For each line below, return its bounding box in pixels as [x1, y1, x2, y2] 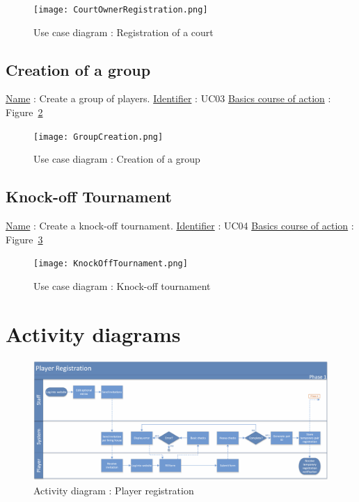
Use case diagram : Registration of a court [33, 24, 214, 39]
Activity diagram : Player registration [33, 483, 194, 498]
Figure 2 [6, 105, 43, 120]
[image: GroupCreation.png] [33, 131, 163, 142]
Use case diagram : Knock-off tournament [33, 278, 211, 293]
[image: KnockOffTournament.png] [33, 259, 188, 269]
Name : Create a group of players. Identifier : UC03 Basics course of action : [6, 91, 331, 106]
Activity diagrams [6, 319, 181, 348]
